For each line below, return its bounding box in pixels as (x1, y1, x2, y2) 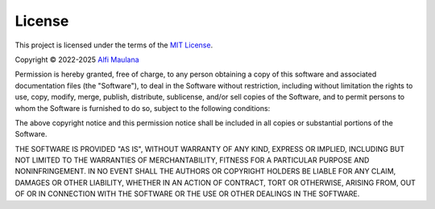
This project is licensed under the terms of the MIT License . (14, 40, 213, 50)
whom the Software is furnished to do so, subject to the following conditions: (14, 103, 271, 113)
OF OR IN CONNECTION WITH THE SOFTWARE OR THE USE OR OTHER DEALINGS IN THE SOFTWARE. (14, 189, 360, 199)
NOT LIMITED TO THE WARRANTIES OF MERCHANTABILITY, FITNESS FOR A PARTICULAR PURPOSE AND (14, 155, 370, 165)
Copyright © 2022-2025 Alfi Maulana (14, 55, 140, 64)
